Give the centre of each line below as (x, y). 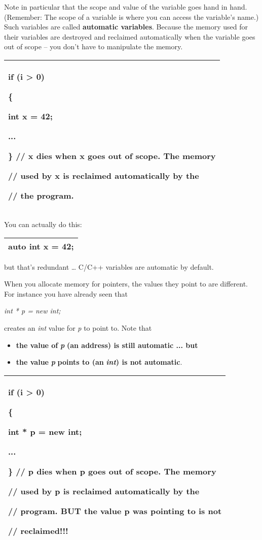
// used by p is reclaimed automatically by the (104, 491)
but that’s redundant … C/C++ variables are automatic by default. (109, 266)
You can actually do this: (43, 224)
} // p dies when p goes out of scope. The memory (112, 471)
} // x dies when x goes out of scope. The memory (112, 155)
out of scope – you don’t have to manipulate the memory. (93, 46)
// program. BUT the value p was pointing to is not (115, 511)
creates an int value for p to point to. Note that (78, 327)
